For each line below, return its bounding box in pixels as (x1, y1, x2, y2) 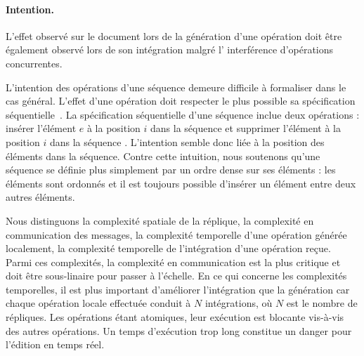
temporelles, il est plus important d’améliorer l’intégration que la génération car (6, 282, 350, 296)
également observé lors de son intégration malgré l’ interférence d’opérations (6, 42, 334, 57)
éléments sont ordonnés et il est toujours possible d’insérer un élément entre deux (6, 176, 356, 190)
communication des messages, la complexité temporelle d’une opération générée (6, 227, 347, 242)
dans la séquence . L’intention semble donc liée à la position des (49, 134, 325, 149)
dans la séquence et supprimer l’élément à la (150, 121, 341, 136)
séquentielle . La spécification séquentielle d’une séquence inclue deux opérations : (6, 107, 360, 121)
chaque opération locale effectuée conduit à (6, 296, 191, 310)
